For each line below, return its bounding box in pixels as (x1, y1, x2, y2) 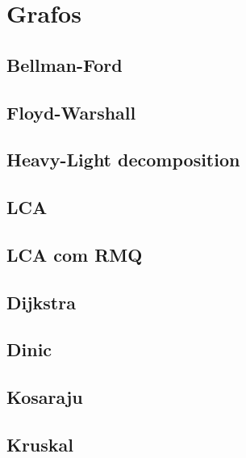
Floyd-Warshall (6, 99, 136, 124)
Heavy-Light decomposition (6, 147, 240, 172)
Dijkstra (6, 289, 76, 314)
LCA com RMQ (6, 242, 143, 267)
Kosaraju (6, 384, 83, 410)
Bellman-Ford (6, 52, 123, 77)
